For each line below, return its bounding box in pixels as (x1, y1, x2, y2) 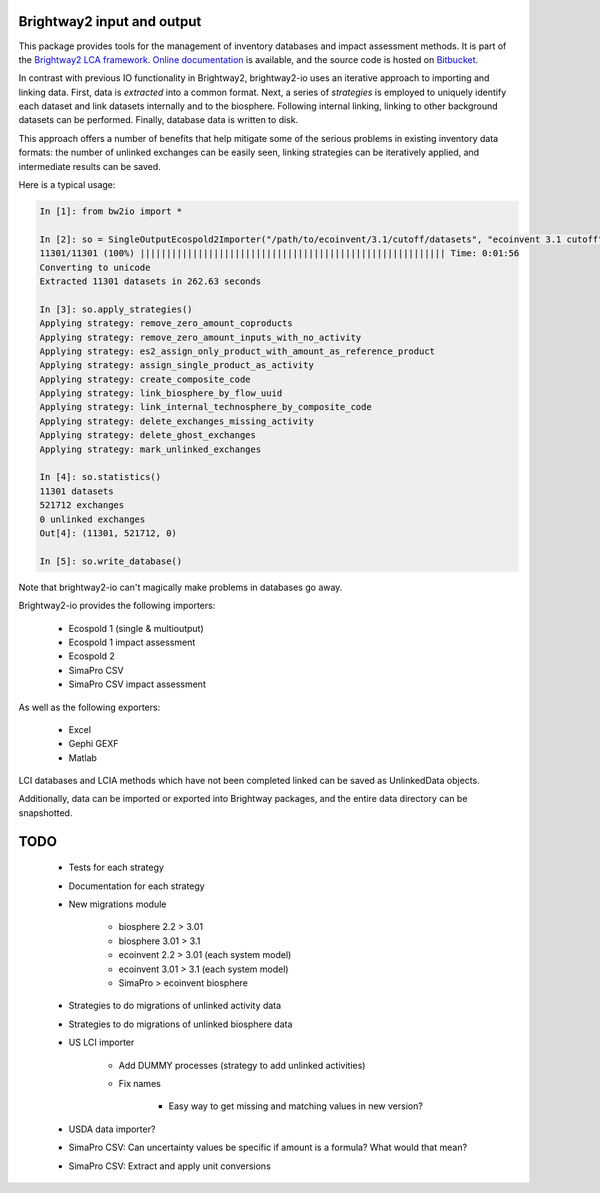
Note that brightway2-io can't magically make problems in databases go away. (18, 581, 343, 593)
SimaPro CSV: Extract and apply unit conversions (68, 1160, 272, 1172)
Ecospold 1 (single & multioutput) (68, 622, 204, 634)
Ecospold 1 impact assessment (68, 636, 196, 648)
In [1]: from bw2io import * (39, 206, 183, 217)
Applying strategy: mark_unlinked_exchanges (39, 443, 262, 455)
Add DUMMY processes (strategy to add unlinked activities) (118, 1059, 366, 1071)
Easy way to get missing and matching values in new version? (168, 1100, 424, 1112)
